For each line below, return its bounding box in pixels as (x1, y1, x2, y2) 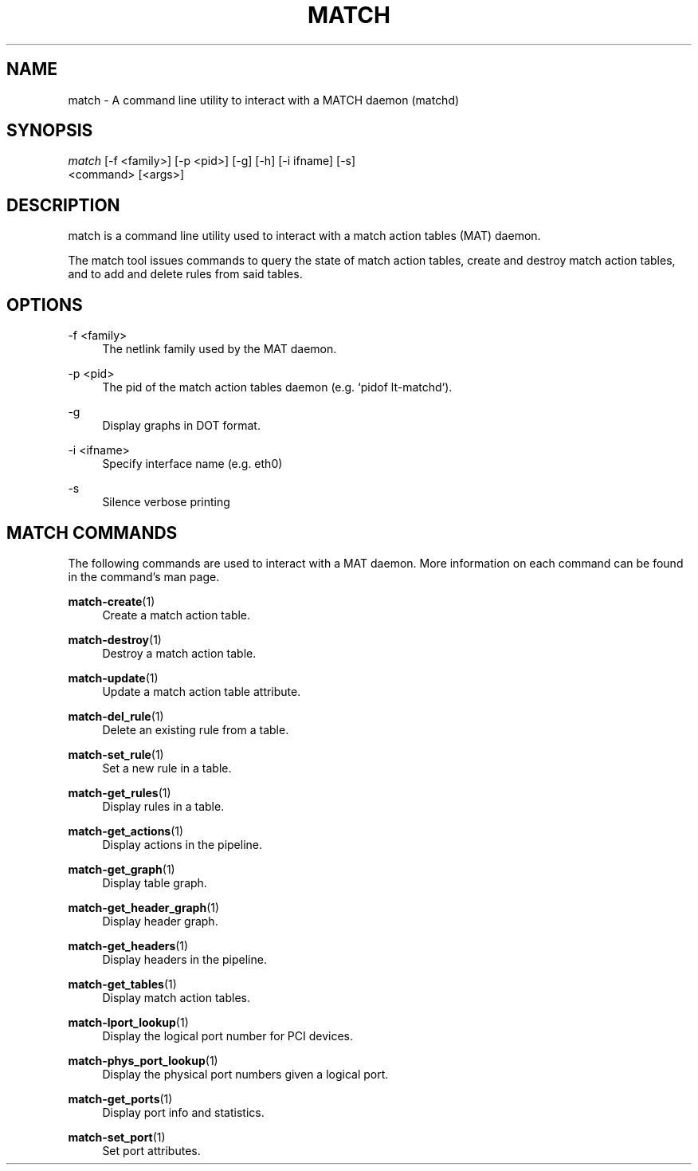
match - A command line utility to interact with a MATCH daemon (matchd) (68, 92, 460, 107)
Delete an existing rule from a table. (102, 722, 289, 737)
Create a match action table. (102, 607, 251, 622)
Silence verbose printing (102, 495, 230, 509)
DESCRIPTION (6, 195, 120, 215)
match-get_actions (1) (68, 823, 184, 838)
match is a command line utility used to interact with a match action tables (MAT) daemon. (68, 229, 541, 243)
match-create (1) (68, 594, 155, 608)
